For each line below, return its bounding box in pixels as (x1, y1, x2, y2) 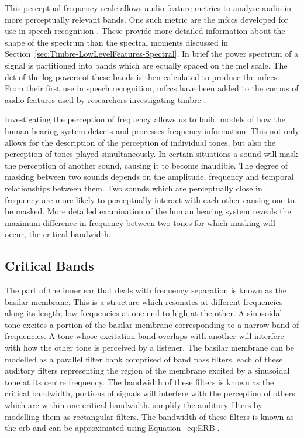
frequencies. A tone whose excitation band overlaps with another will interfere (5, 330, 284, 342)
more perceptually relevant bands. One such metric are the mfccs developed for (5, 13, 289, 25)
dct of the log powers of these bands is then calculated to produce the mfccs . (5, 70, 279, 83)
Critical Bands (5, 256, 94, 275)
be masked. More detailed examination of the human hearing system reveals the (5, 205, 291, 217)
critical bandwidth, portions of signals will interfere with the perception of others (5, 387, 295, 399)
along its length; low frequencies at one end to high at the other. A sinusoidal (5, 307, 282, 319)
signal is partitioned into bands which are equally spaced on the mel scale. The (5, 59, 288, 71)
